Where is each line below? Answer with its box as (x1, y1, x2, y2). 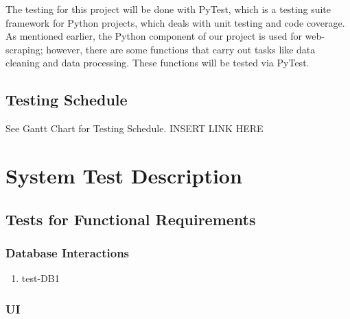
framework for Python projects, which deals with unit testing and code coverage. (5, 15, 345, 29)
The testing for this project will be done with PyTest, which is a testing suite (5, 2, 331, 16)
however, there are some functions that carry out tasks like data (46, 42, 316, 56)
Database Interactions (5, 244, 130, 261)
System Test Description (5, 161, 242, 189)
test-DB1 (21, 271, 60, 285)
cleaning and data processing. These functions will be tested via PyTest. (5, 55, 310, 70)
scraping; (5, 42, 43, 56)
